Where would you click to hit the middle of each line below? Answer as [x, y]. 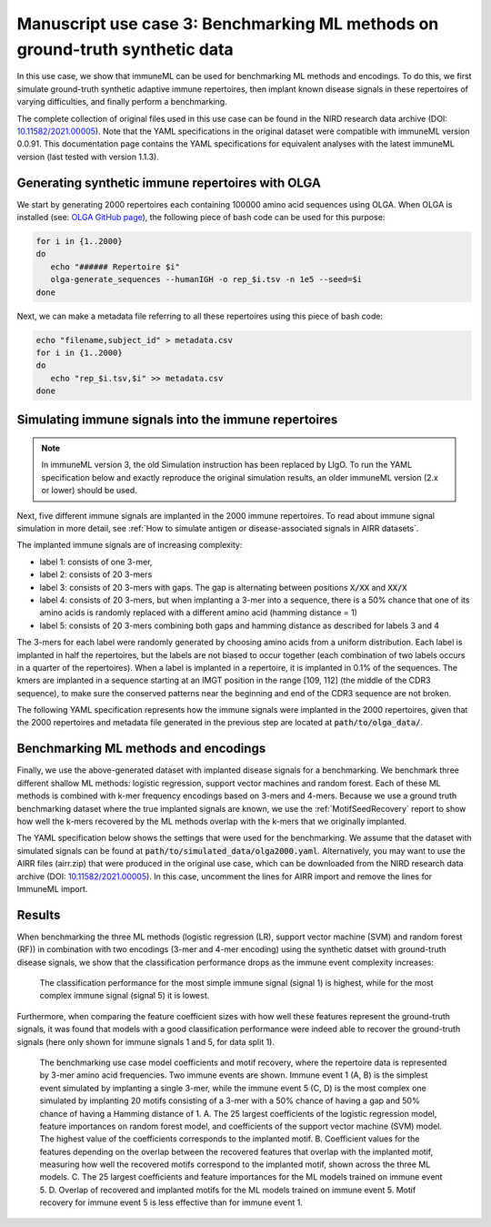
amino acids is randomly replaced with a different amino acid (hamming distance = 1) [199, 613]
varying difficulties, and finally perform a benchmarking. [122, 102]
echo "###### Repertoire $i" [115, 267]
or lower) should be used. [90, 491]
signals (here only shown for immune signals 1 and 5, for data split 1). [145, 1041]
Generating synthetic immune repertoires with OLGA [169, 183]
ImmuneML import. [52, 888]
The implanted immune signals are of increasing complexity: [130, 545]
